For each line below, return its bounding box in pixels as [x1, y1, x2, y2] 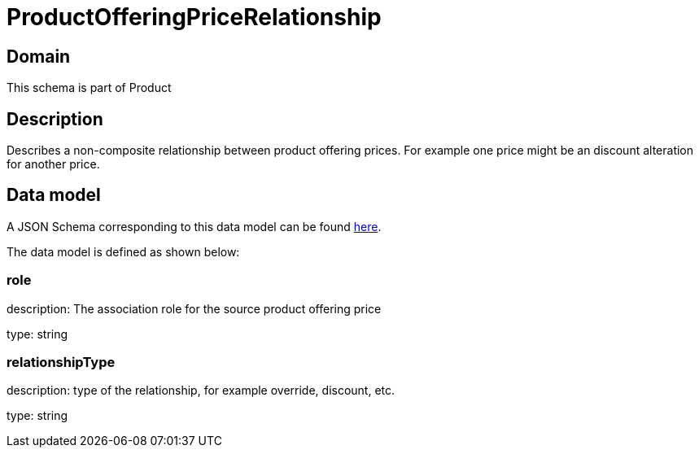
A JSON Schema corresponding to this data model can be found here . [7, 219, 382, 234]
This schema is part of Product [7, 81, 172, 95]
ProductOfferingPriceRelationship [7, 3, 382, 31]
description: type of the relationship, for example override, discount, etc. [7, 383, 395, 398]
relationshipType [7, 353, 116, 370]
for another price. [7, 157, 100, 172]
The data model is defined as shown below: [7, 244, 240, 259]
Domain [7, 46, 71, 67]
